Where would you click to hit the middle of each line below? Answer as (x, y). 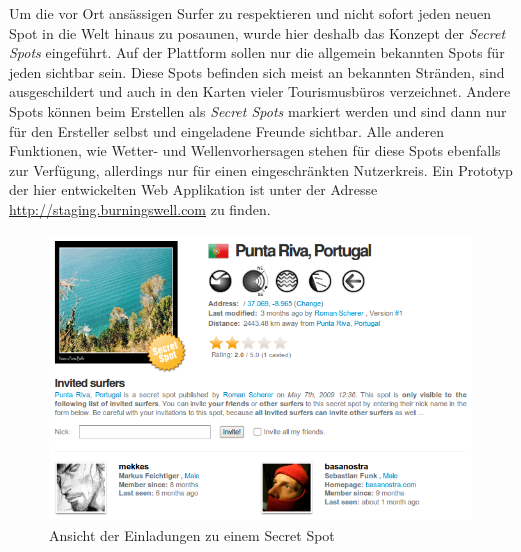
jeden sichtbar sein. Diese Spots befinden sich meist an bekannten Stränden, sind (257, 71)
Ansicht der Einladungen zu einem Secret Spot (192, 534)
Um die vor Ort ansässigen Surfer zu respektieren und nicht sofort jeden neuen (250, 13)
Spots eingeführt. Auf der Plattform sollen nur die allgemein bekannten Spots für (257, 52)
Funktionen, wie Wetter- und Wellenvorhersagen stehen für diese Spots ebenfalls (255, 150)
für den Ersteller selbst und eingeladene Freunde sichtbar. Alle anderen (226, 130)
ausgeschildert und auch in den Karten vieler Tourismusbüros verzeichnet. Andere (260, 91)
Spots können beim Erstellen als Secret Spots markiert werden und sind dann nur (258, 110)
